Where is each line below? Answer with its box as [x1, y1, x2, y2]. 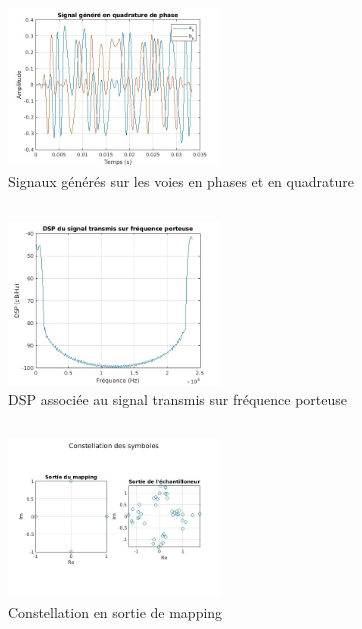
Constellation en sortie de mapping [8, 601, 223, 622]
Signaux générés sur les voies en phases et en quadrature [8, 170, 354, 191]
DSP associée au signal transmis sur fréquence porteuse [8, 389, 348, 410]
